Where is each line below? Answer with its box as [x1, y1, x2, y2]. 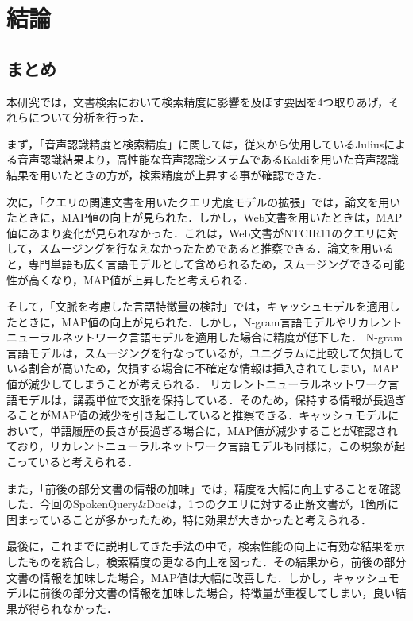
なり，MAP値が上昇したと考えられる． [50, 271, 254, 287]
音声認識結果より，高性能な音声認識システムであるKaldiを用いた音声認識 [17, 151, 399, 168]
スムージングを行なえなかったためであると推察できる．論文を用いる [38, 240, 394, 256]
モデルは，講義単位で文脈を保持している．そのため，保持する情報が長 [17, 391, 384, 407]
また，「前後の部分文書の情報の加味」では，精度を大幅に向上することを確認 [6, 480, 401, 496]
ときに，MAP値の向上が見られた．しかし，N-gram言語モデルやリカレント [17, 313, 403, 330]
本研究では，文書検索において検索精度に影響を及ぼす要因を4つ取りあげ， [6, 93, 389, 110]
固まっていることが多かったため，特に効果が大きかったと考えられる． [6, 511, 372, 527]
